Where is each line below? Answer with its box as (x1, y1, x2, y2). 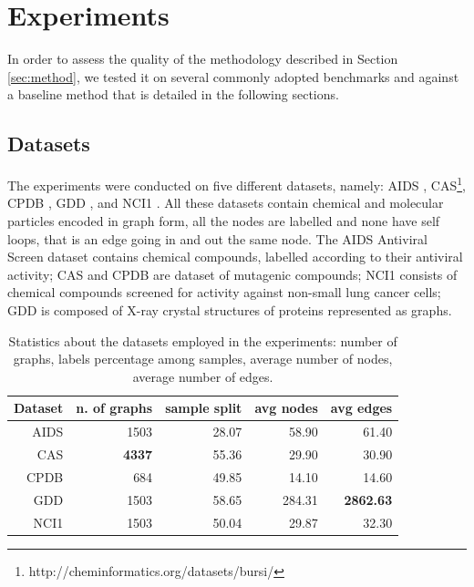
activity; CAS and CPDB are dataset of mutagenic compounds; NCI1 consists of (7, 264, 458, 283)
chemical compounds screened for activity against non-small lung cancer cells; (7, 283, 441, 302)
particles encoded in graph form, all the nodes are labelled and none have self (7, 211, 440, 230)
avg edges (330, 398, 393, 417)
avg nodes (254, 398, 318, 417)
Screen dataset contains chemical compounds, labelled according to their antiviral (7, 247, 463, 266)
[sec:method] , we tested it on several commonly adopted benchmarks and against (7, 67, 459, 86)
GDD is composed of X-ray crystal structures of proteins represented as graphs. (7, 300, 452, 319)
